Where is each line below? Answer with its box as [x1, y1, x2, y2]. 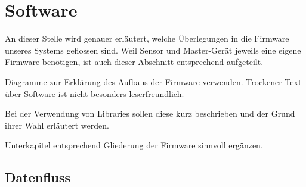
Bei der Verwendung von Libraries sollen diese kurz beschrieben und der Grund [5, 107, 295, 120]
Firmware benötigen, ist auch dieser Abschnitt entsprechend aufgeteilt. [5, 55, 264, 68]
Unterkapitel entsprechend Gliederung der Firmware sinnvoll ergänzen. [5, 139, 263, 151]
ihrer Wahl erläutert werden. [5, 119, 109, 131]
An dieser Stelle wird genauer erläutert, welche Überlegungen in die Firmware [5, 32, 289, 45]
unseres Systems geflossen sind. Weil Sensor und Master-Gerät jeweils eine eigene [5, 43, 301, 56]
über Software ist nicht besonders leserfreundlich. [5, 87, 184, 99]
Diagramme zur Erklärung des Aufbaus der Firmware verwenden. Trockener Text [5, 75, 302, 88]
